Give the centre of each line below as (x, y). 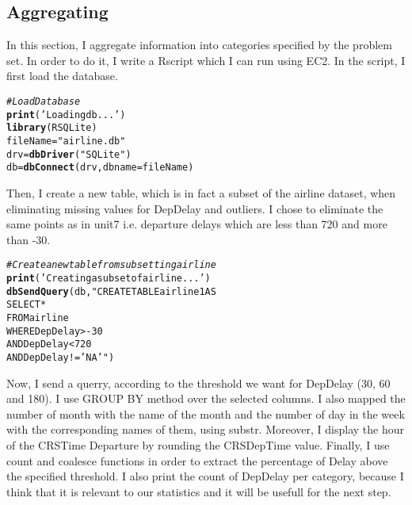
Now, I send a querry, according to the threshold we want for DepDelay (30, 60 (198, 383)
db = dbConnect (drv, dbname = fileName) (100, 168)
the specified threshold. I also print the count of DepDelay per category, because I (205, 476)
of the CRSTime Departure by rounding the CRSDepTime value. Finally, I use (198, 444)
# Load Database (44, 101)
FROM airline (38, 318)
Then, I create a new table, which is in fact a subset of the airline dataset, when (201, 192)
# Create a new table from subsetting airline (111, 265)
